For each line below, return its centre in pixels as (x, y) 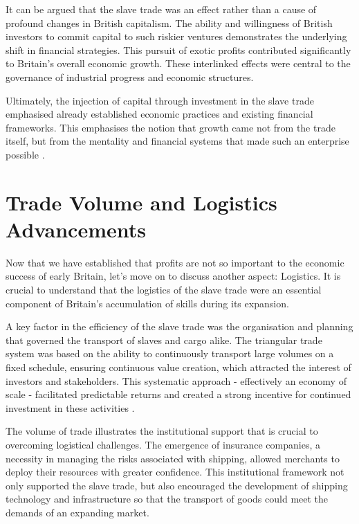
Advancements (76, 229)
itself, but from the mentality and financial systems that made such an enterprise (177, 141)
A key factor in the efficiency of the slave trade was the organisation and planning (179, 326)
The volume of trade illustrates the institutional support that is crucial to (162, 431)
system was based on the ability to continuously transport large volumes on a (170, 353)
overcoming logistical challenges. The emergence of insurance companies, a (163, 444)
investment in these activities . (70, 407)
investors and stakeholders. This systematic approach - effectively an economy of (176, 380)
